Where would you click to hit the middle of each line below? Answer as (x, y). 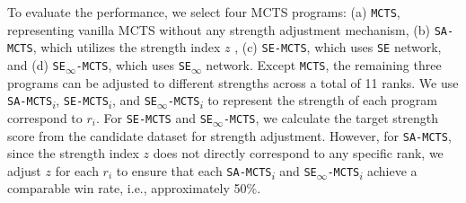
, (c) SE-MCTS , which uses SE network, (338, 47)
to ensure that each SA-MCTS (194, 170)
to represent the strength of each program (322, 100)
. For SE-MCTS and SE (154, 117)
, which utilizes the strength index (127, 47)
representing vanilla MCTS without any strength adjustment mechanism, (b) (219, 29)
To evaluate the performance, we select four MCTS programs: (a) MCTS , (204, 12)
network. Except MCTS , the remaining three (324, 64)
